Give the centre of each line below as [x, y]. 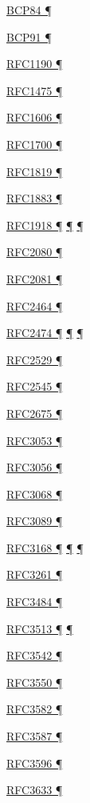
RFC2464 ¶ [35, 305]
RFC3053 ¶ [35, 440]
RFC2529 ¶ [35, 359]
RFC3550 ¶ [35, 682]
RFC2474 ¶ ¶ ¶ [45, 333]
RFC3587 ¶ [35, 736]
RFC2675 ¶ [35, 413]
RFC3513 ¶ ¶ [40, 628]
